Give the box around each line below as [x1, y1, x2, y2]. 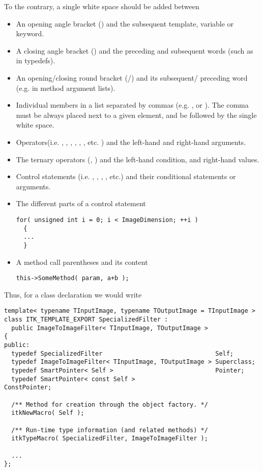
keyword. [16, 28, 44, 39]
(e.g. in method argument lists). [16, 82, 115, 93]
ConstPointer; [4, 384, 52, 391]
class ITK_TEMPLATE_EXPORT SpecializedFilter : [4, 316, 168, 324]
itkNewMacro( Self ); [11, 409, 84, 417]
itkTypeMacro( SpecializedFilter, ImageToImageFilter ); [11, 435, 208, 442]
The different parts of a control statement [16, 198, 146, 209]
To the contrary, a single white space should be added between [4, 1, 199, 11]
